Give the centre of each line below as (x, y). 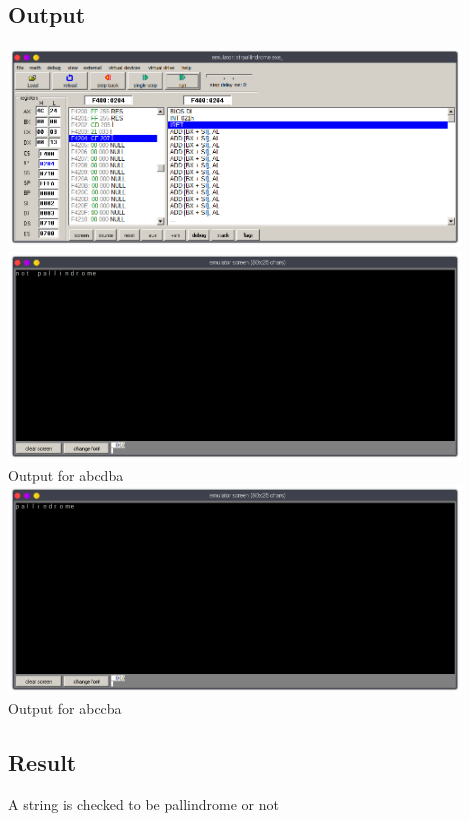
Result (42, 762)
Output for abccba (65, 708)
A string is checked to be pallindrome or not (143, 803)
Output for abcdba (66, 474)
